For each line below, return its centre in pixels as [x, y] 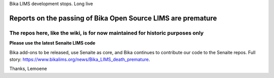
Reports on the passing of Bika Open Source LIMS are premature [113, 18]
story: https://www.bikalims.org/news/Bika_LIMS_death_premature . [80, 59]
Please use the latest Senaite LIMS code [53, 43]
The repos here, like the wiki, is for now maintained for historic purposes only [107, 33]
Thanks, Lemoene [28, 69]
